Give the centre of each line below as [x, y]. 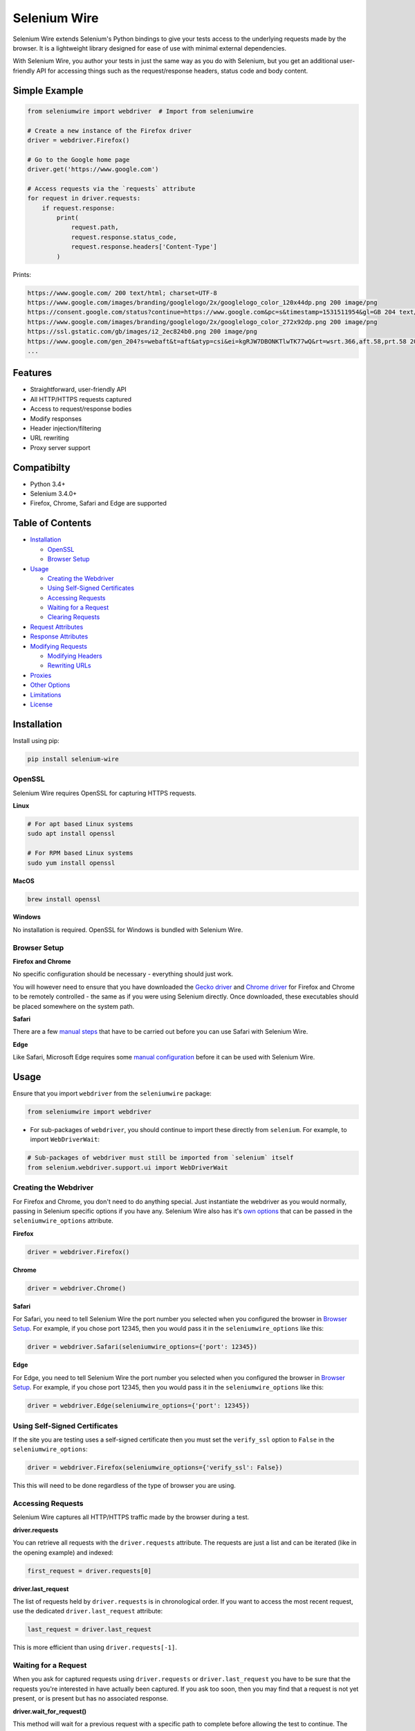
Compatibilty [41, 467]
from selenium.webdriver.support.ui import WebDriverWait [128, 1167]
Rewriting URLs [69, 665]
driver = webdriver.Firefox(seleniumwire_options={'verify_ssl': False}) [155, 1468]
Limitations [46, 694]
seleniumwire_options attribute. [63, 1221]
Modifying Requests [59, 646]
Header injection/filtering [66, 428]
